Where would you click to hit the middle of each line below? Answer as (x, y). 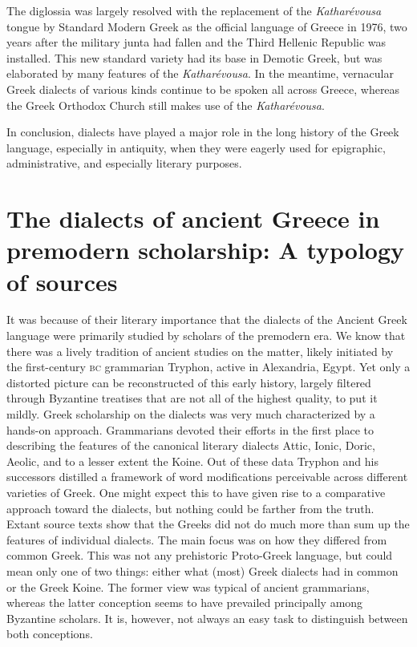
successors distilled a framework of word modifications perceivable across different (207, 477)
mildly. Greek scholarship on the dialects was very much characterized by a (191, 414)
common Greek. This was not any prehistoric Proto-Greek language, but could (200, 555)
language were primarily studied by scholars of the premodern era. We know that (206, 336)
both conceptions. (50, 634)
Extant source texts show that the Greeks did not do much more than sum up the (208, 524)
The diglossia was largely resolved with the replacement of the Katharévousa (194, 10)
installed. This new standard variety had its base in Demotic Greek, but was (194, 57)
